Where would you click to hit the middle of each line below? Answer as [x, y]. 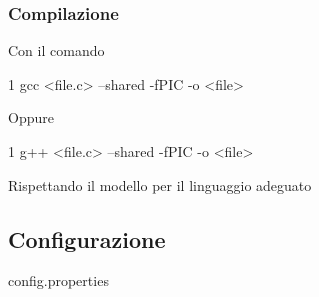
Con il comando [56, 50]
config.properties [58, 280]
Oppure [31, 117]
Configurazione [87, 238]
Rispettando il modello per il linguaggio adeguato [160, 184]
